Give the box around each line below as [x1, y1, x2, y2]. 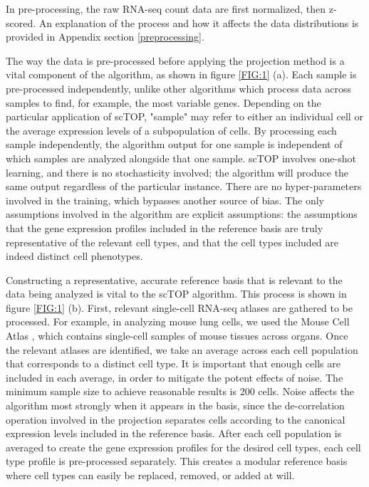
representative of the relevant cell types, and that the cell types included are [6, 234, 339, 249]
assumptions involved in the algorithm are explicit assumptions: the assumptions [6, 206, 358, 221]
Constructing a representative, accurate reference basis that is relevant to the [6, 272, 343, 287]
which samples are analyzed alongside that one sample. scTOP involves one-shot [6, 150, 356, 165]
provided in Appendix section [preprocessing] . [6, 29, 204, 44]
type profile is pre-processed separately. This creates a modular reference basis [6, 454, 348, 468]
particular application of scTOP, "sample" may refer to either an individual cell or [6, 109, 363, 124]
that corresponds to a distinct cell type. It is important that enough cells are [6, 356, 341, 371]
